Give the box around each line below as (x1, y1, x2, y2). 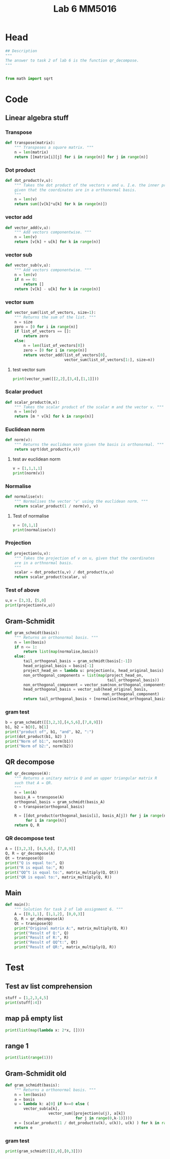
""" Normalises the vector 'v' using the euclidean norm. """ (14, 499, 148, 504)
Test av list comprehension (5, 982, 93, 990)
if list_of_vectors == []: (14, 329, 71, 334)
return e (14, 1125, 33, 1130)
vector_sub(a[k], (23, 1106, 60, 1111)
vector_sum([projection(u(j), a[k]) (48, 1111, 125, 1116)
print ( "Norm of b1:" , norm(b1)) (5, 738, 73, 744)
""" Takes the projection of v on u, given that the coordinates (14, 556, 155, 561)
